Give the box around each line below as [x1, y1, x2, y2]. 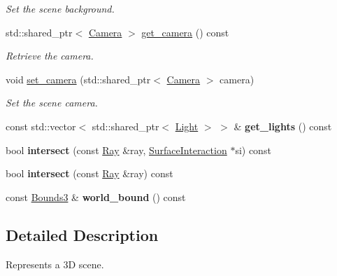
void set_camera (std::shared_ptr [6, 71, 151, 86]
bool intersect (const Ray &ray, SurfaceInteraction [6, 142, 227, 157]
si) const [235, 142, 271, 157]
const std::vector [6, 118, 76, 133]
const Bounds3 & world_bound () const [6, 189, 186, 204]
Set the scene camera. [6, 95, 98, 110]
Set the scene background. [6, 1, 115, 15]
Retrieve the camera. [6, 48, 94, 63]
